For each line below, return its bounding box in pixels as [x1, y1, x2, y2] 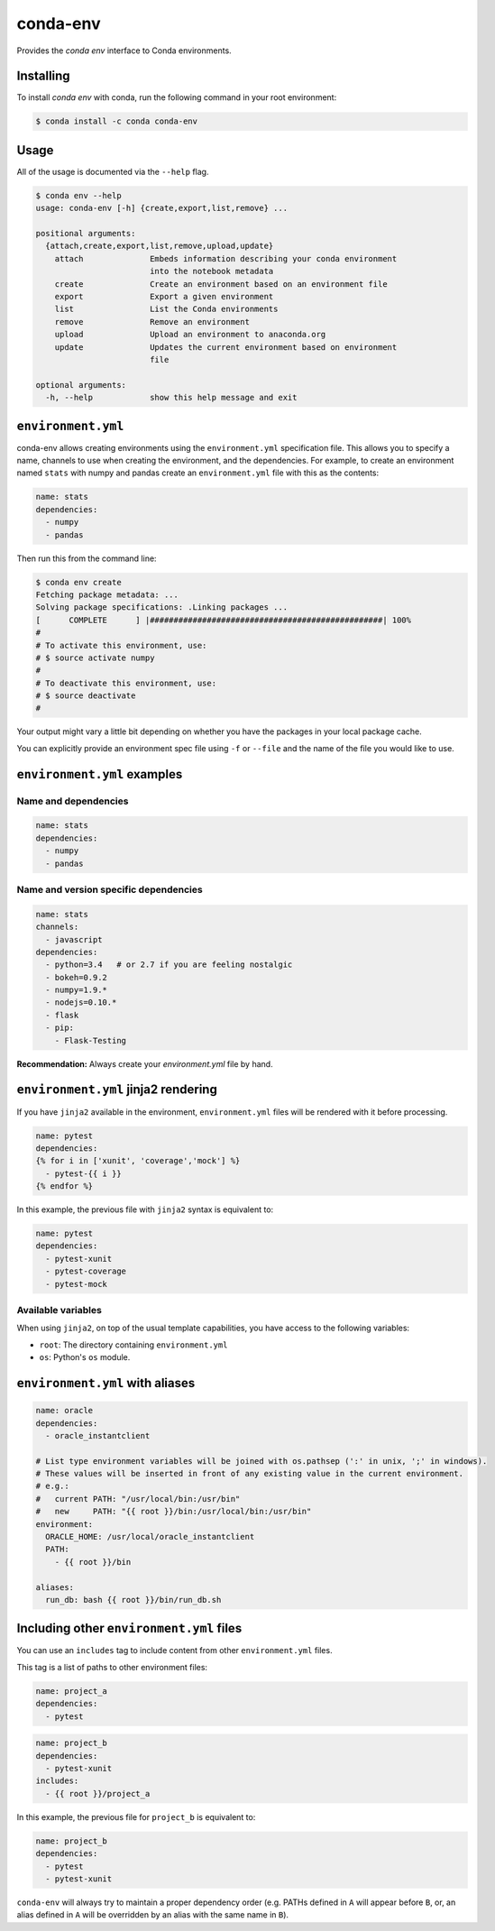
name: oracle [35, 1405, 94, 1416]
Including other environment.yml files [16, 1621, 243, 1636]
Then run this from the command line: [16, 553, 157, 564]
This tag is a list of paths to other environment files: [16, 1661, 207, 1672]
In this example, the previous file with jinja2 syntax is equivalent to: [16, 1204, 274, 1215]
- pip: [45, 1023, 75, 1033]
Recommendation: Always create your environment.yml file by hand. [16, 1058, 274, 1069]
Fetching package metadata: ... [35, 589, 179, 600]
